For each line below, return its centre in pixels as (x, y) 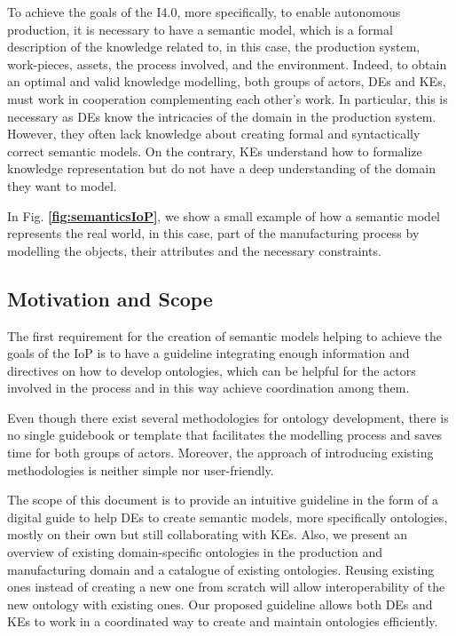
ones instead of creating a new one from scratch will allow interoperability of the (226, 587)
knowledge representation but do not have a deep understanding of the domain (221, 168)
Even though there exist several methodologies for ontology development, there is (228, 417)
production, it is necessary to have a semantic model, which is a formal (200, 29)
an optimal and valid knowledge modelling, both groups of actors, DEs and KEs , (227, 81)
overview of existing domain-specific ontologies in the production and (195, 552)
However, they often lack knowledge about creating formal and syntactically (214, 134)
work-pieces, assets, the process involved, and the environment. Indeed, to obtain (227, 64)
